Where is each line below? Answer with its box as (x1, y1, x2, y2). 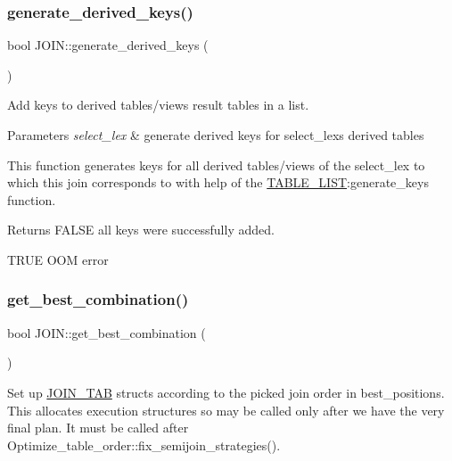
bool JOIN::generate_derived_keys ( (7, 36, 209, 54)
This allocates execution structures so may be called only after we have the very (7, 400, 445, 419)
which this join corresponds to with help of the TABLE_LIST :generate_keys (7, 173, 429, 192)
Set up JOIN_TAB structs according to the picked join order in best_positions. (7, 383, 445, 401)
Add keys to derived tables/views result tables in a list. (7, 95, 309, 114)
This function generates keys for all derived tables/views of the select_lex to (7, 155, 425, 174)
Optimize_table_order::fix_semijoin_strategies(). (7, 435, 281, 454)
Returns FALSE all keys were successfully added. (7, 220, 275, 239)
